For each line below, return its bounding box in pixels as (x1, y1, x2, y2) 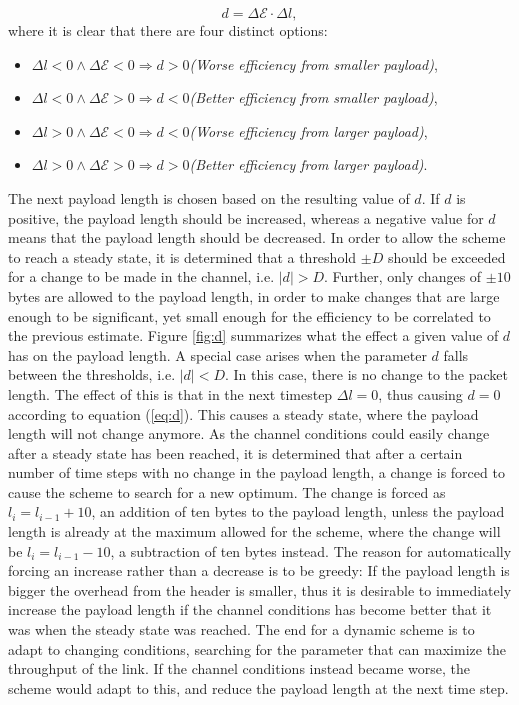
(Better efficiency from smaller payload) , (189, 87, 438, 108)
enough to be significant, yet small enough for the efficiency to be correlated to (8, 305, 491, 326)
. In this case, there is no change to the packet (225, 364, 508, 385)
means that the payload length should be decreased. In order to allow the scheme (8, 227, 506, 248)
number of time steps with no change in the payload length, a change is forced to (8, 462, 505, 483)
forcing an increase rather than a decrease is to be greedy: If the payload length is (8, 560, 510, 581)
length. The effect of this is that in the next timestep (8, 383, 333, 404)
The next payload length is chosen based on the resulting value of (8, 187, 410, 208)
